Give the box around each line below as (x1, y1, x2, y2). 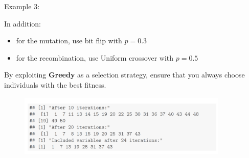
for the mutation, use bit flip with (16, 35, 122, 46)
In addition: (4, 18, 41, 29)
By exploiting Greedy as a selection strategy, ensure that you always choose (4, 69, 245, 80)
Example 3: (4, 1, 40, 11)
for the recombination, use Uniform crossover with (16, 52, 174, 63)
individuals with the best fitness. (4, 79, 106, 90)
